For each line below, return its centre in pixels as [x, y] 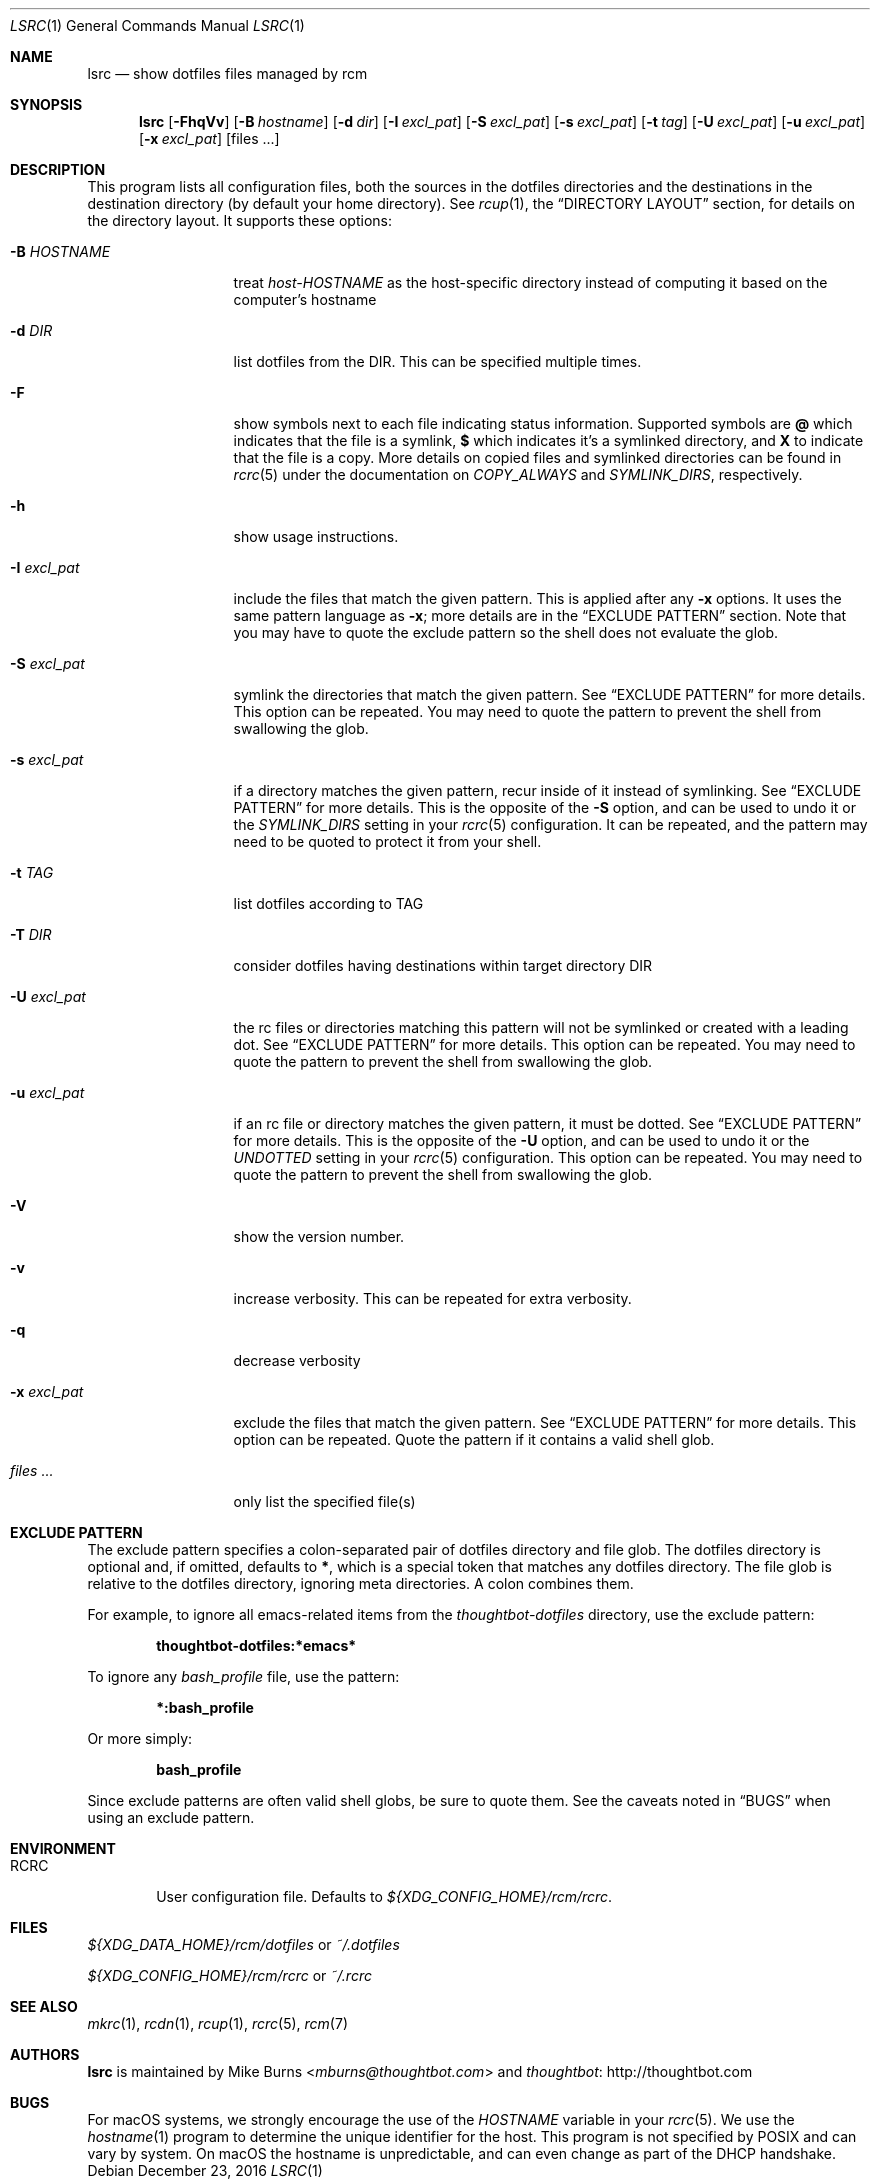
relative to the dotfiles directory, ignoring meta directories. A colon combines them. [360, 1583]
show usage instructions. [316, 536]
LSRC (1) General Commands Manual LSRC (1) [157, 25]
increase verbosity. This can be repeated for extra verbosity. [432, 1298]
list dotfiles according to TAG [328, 903]
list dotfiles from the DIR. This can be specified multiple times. [437, 361]
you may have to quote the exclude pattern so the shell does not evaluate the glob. [506, 632]
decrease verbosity [297, 1360]
